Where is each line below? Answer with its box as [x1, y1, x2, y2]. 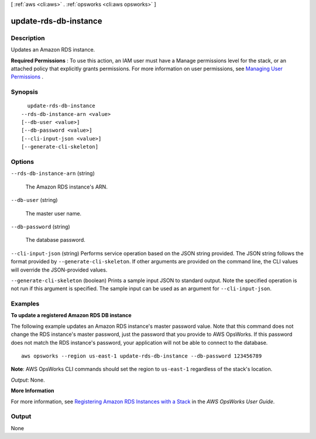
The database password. [25, 236, 86, 243]
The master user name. [25, 210, 82, 217]
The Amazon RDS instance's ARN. [25, 183, 108, 190]
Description [11, 34, 45, 42]
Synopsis [11, 88, 38, 96]
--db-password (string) [11, 223, 70, 230]
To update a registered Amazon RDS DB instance [11, 312, 132, 319]
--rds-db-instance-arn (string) [11, 170, 95, 177]
